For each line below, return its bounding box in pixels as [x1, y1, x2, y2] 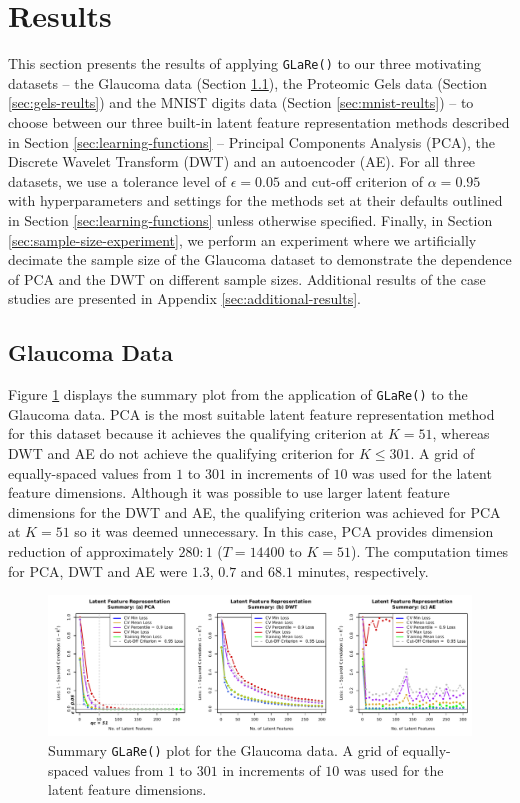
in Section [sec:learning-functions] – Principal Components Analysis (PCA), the [8, 131, 496, 152]
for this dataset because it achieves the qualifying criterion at [8, 423, 384, 444]
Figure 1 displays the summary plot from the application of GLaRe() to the [8, 384, 468, 405]
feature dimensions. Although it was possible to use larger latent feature [8, 482, 450, 503]
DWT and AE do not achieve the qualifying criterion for [8, 442, 355, 463]
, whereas [432, 423, 490, 444]
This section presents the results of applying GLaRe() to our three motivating [8, 53, 482, 74]
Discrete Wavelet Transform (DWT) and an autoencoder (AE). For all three [8, 151, 476, 172]
